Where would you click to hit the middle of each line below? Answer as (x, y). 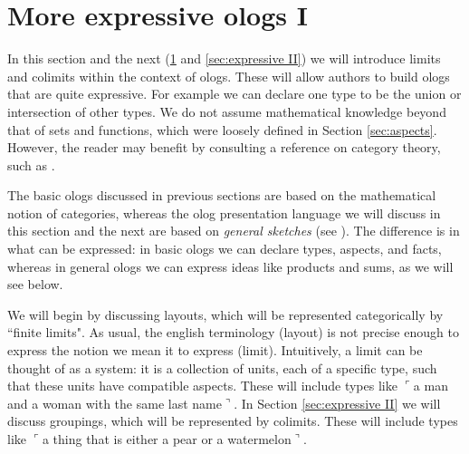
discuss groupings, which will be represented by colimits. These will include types (233, 421)
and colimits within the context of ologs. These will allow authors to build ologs (229, 76)
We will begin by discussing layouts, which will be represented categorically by (225, 314)
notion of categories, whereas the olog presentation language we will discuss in (224, 213)
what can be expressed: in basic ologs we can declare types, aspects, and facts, (225, 249)
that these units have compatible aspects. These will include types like (202, 386)
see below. (35, 284)
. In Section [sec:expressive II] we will (337, 403)
